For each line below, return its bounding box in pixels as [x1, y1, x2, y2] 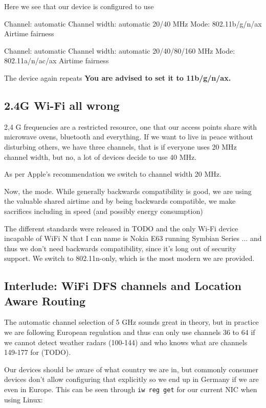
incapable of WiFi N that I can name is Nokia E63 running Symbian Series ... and [4, 233, 262, 244]
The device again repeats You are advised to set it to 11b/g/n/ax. [4, 72, 231, 83]
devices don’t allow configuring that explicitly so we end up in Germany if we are [4, 374, 259, 385]
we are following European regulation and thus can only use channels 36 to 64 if [4, 327, 255, 338]
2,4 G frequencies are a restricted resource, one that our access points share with [4, 121, 257, 132]
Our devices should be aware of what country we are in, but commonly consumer [4, 364, 259, 374]
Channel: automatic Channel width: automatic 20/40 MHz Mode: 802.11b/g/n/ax [4, 18, 262, 29]
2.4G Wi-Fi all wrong [4, 97, 120, 113]
